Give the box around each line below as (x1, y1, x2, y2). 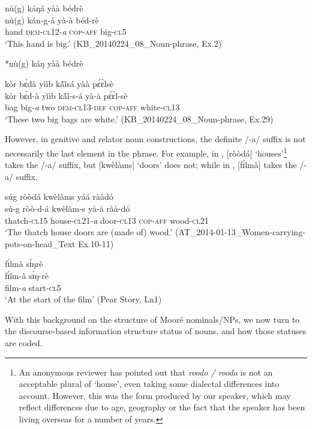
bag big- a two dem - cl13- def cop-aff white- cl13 (5, 101, 180, 113)
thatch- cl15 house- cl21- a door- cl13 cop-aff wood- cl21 (5, 214, 209, 226)
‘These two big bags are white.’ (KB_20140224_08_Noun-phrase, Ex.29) (5, 112, 274, 125)
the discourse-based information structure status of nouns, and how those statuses (5, 325, 307, 337)
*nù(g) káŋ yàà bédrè (5, 57, 83, 70)
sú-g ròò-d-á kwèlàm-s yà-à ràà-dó (5, 202, 130, 214)
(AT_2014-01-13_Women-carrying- (175, 226, 305, 238)
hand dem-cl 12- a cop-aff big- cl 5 (5, 25, 127, 38)
